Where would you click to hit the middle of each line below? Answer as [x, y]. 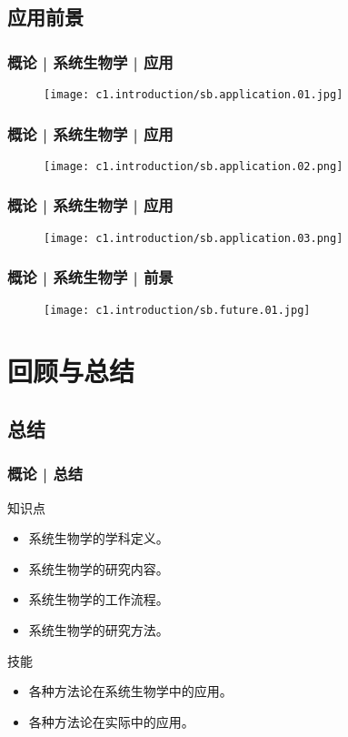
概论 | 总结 [45, 474]
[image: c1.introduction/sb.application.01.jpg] [194, 95]
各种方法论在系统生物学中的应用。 [130, 691]
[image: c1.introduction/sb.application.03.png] [194, 238]
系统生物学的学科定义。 [99, 538]
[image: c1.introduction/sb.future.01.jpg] [177, 310]
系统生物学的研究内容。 [99, 568]
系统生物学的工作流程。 [99, 599]
